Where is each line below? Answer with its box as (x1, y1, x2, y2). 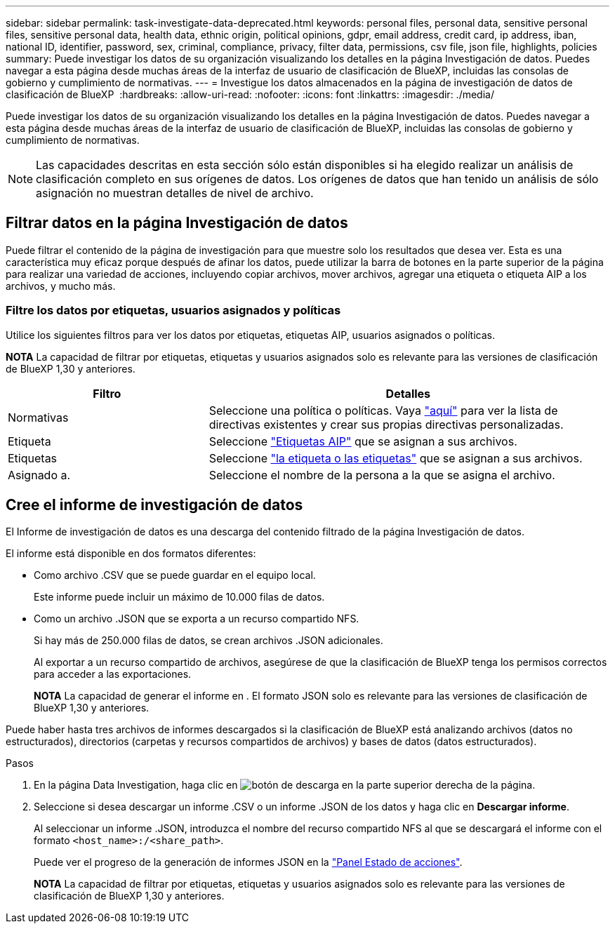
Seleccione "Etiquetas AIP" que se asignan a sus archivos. (209, 434, 517, 448)
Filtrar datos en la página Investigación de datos (6, 214, 348, 232)
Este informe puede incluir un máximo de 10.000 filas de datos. (34, 591, 325, 603)
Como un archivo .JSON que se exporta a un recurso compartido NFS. (34, 613, 359, 625)
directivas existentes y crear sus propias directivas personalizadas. (209, 417, 564, 432)
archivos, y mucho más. (6, 279, 116, 292)
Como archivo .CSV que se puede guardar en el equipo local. (34, 569, 316, 582)
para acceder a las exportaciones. (34, 668, 192, 681)
